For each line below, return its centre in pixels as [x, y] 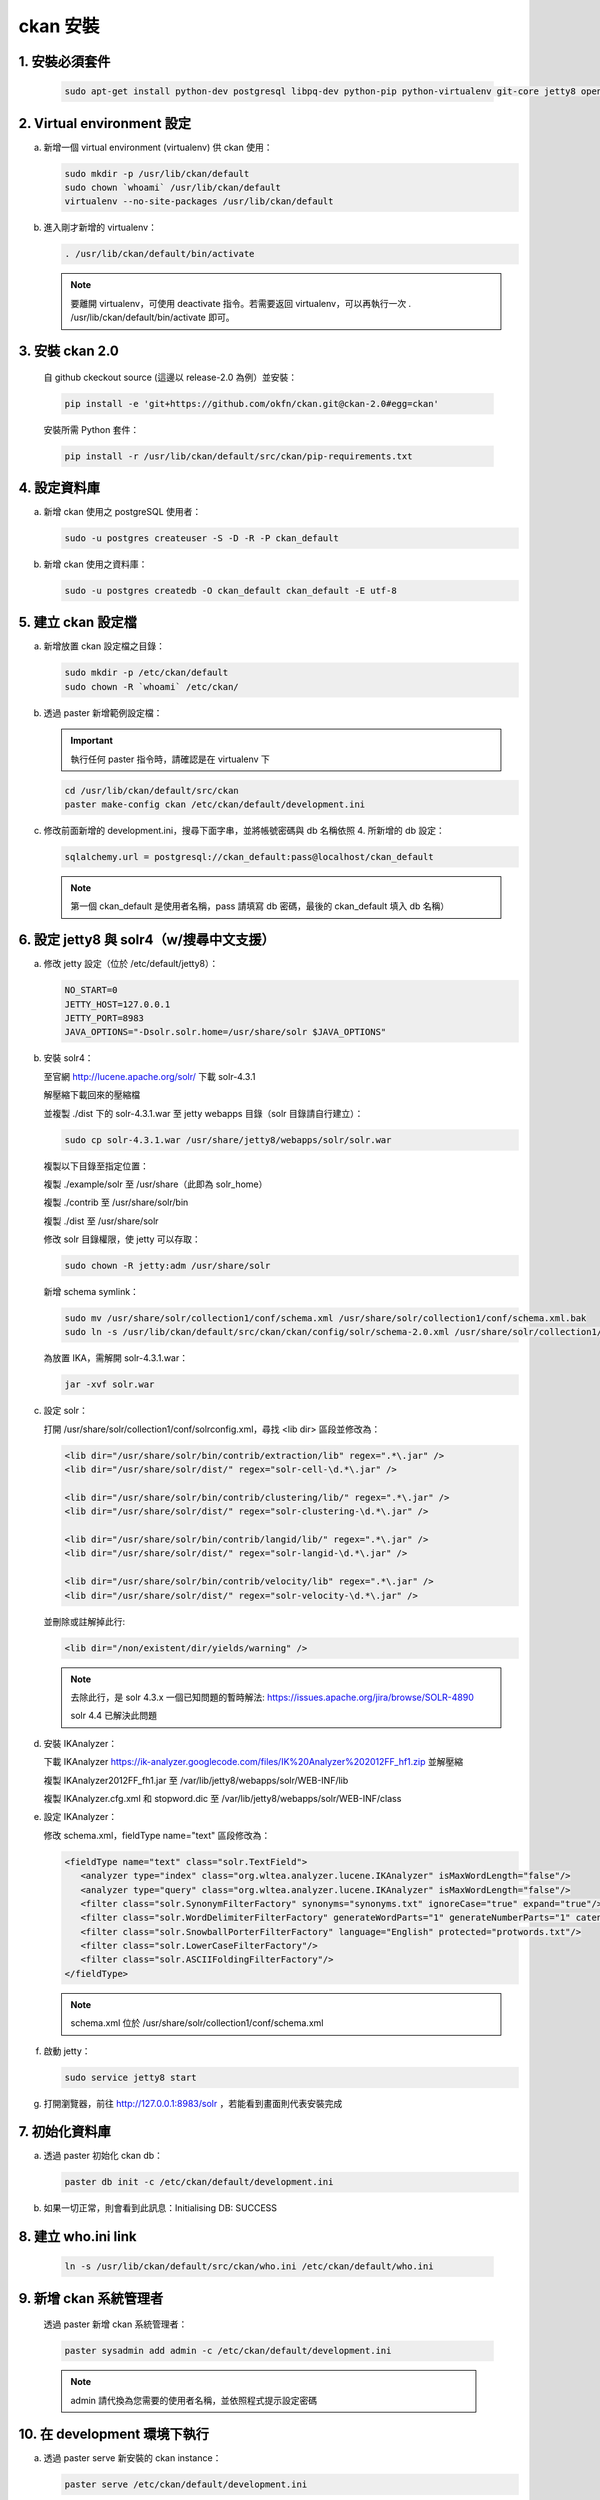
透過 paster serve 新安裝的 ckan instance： [132, 2457]
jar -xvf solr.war [109, 1384]
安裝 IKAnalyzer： [80, 1743]
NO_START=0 [91, 990]
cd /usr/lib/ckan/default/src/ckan [151, 790]
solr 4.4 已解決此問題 [113, 1716]
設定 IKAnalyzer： [80, 1817]
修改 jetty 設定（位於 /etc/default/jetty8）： [131, 964]
